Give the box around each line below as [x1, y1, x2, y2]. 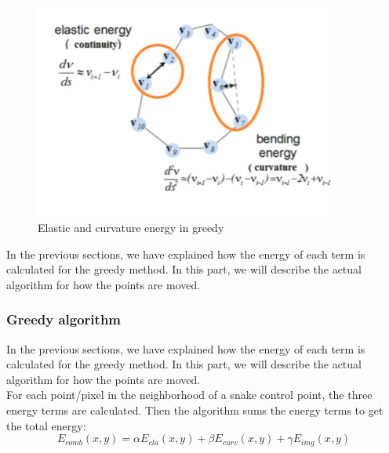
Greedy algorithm [6, 310, 122, 329]
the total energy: [6, 417, 86, 433]
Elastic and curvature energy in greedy [38, 219, 224, 236]
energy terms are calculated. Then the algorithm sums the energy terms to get [6, 402, 384, 419]
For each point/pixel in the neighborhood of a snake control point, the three [6, 386, 373, 403]
